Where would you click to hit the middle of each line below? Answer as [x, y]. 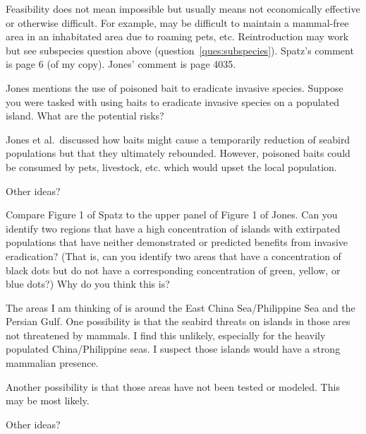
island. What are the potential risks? [85, 116]
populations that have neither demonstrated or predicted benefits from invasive [177, 242]
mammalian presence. [52, 363]
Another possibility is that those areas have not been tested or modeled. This [173, 386]
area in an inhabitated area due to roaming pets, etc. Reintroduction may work [177, 36]
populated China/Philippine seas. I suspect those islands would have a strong [173, 349]
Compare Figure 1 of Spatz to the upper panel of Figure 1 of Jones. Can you [172, 215]
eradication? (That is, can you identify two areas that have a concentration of [173, 256]
